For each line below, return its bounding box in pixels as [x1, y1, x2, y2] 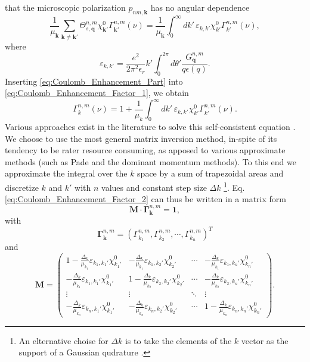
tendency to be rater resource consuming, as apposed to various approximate [5, 144, 286, 156]
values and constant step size [101, 181, 207, 193]
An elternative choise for [18, 334, 108, 346]
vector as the [241, 334, 289, 346]
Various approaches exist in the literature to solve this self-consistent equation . [5, 120, 296, 132]
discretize [5, 181, 39, 193]
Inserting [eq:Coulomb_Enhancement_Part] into [5, 75, 183, 87]
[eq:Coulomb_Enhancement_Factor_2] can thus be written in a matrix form [5, 193, 286, 205]
